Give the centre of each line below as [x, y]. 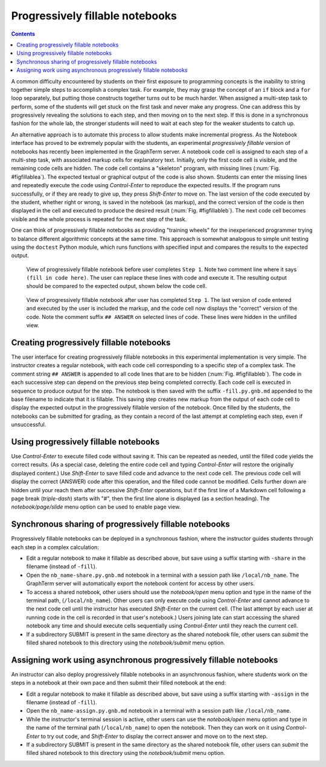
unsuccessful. [29, 425]
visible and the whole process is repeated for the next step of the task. [99, 219]
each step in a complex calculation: [55, 547]
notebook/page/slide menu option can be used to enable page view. [96, 507]
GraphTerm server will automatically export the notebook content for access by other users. [140, 583]
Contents [23, 34]
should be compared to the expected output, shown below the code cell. [117, 286]
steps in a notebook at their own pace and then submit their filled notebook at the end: [119, 683]
